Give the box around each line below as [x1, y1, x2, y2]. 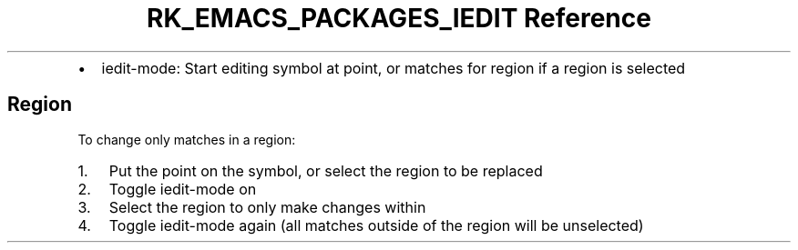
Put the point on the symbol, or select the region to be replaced [108, 161, 543, 180]
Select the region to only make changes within [108, 197, 426, 216]
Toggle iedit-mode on [108, 179, 257, 198]
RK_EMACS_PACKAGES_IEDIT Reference [147, 3, 651, 34]
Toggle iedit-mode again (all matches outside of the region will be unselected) [108, 215, 644, 235]
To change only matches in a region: [77, 131, 296, 147]
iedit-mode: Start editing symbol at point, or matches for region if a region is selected [101, 58, 686, 77]
